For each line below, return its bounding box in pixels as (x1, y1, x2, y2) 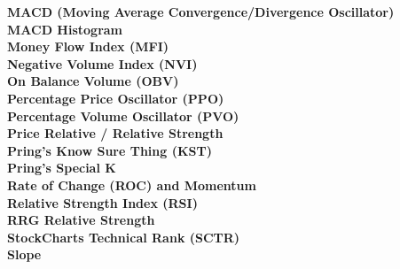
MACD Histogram (7, 19, 123, 38)
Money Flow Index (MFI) (7, 37, 169, 56)
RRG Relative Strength (7, 211, 155, 229)
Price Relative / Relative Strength (7, 124, 224, 142)
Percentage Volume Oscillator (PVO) (7, 106, 239, 125)
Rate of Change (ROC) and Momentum (7, 175, 256, 194)
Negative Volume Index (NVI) (7, 54, 198, 73)
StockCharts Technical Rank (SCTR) (7, 227, 240, 246)
